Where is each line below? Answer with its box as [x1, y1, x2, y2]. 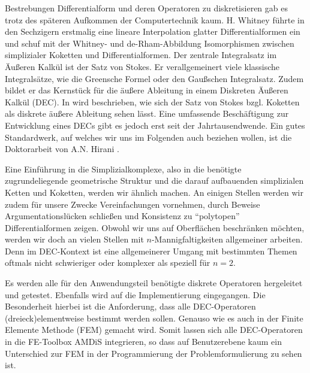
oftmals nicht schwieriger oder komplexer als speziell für [5, 256, 210, 269]
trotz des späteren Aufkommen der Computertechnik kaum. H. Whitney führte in [5, 13, 305, 26]
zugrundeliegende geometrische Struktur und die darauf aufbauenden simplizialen [5, 174, 304, 187]
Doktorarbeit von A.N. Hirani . [5, 142, 119, 155]
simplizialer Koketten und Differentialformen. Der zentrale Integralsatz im [5, 48, 277, 61]
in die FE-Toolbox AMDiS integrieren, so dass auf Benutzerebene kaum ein [5, 335, 282, 348]
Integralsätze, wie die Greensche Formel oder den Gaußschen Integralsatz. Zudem [5, 72, 304, 84]
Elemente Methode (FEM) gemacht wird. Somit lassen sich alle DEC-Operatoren [5, 323, 303, 336]
